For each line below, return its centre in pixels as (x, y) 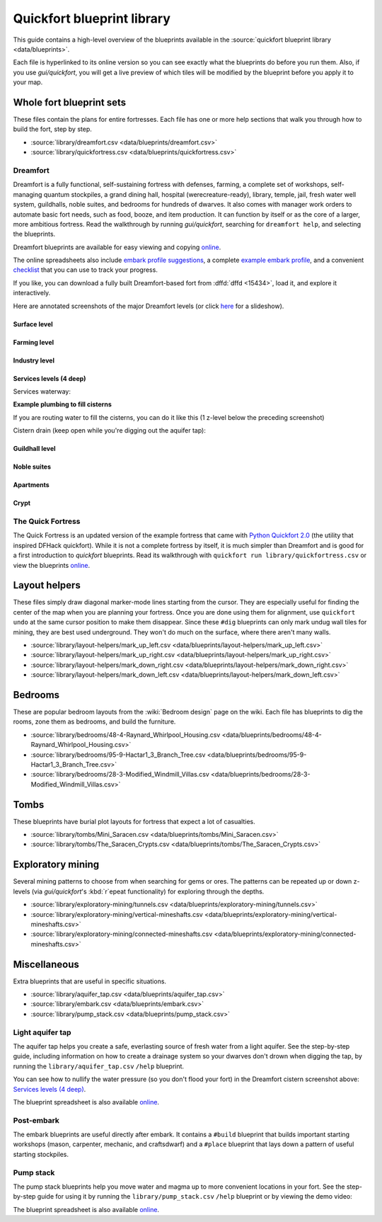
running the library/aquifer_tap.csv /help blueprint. (98, 1066)
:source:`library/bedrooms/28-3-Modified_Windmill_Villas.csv (120, 775)
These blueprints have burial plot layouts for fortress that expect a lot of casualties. (134, 821)
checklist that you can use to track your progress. (86, 270)
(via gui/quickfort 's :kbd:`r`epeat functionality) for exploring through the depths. (148, 891)
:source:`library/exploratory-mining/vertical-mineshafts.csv (117, 914)
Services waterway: (42, 392)
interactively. (32, 293)
